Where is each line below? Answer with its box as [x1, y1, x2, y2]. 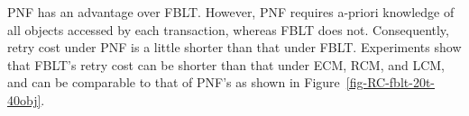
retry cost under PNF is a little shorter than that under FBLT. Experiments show [7, 38, 462, 57]
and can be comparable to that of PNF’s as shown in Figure [7, 73, 340, 92]
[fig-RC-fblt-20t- [345, 73, 435, 92]
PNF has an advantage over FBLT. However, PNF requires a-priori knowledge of [7, 3, 455, 21]
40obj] [7, 90, 41, 109]
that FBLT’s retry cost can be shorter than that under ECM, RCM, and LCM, [7, 55, 446, 74]
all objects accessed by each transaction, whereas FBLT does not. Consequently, [7, 20, 449, 39]
